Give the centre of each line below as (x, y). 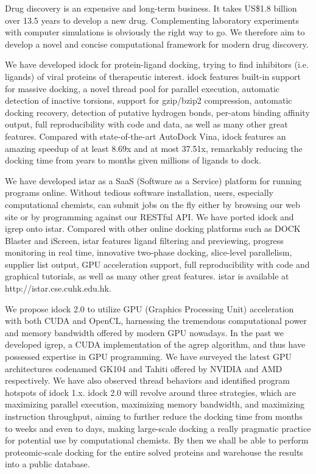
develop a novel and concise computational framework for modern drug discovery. (157, 44)
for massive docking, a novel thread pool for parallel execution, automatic (142, 88)
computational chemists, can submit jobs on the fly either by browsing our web (153, 204)
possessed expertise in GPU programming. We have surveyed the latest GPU (149, 357)
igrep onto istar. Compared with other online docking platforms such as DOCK (153, 228)
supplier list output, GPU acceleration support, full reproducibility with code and (157, 264)
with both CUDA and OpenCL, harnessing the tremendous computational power (156, 321)
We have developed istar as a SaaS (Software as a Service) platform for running (153, 180)
